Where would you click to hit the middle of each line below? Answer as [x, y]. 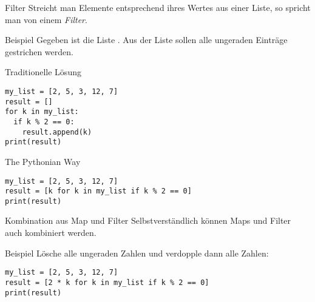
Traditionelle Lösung [43, 72]
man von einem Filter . [46, 19]
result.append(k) [57, 132]
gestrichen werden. [39, 51]
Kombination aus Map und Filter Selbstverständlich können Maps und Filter [148, 220]
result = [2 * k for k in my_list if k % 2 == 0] [107, 282]
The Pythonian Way [43, 161]
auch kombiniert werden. [51, 233]
